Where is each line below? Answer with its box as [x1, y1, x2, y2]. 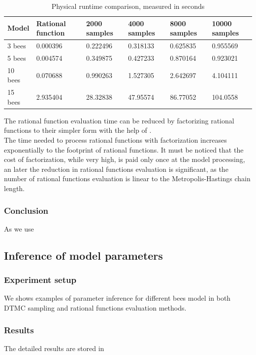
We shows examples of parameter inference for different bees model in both [4, 293, 231, 303]
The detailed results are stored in [4, 343, 104, 353]
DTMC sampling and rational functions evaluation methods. [4, 303, 187, 313]
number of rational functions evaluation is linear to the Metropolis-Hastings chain [4, 173, 251, 184]
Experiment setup [4, 274, 76, 286]
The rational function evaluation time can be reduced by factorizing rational [4, 115, 234, 125]
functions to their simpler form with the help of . [4, 125, 152, 135]
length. [4, 183, 25, 193]
